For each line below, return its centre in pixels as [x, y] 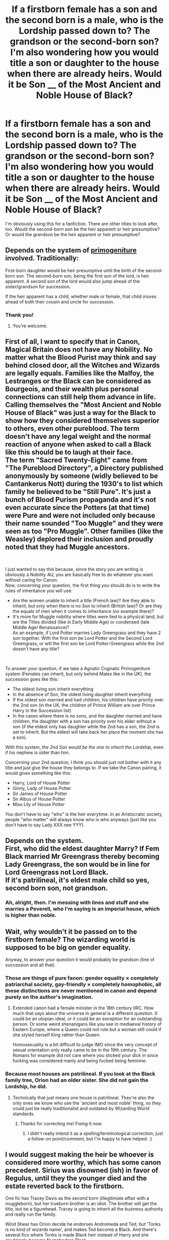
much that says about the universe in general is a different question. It [85, 1013]
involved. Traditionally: [42, 258]
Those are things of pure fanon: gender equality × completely [82, 978]
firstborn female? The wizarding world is [70, 939]
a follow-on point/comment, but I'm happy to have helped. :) [90, 1138]
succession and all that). [31, 965]
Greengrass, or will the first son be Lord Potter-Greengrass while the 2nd [88, 643]
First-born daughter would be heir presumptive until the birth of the [75, 270]
